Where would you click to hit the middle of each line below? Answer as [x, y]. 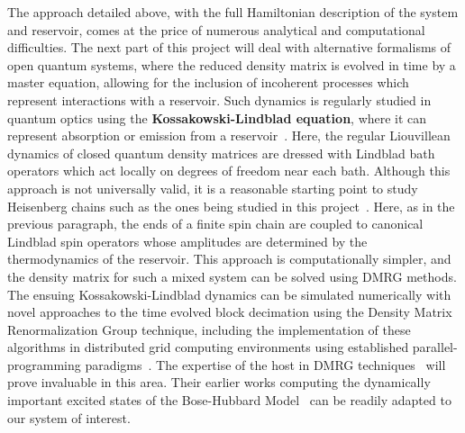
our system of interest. [69, 417]
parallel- [435, 347]
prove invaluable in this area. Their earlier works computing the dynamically [219, 382]
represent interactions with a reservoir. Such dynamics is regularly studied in [219, 99]
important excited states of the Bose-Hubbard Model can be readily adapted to [229, 400]
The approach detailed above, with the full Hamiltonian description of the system [233, 12]
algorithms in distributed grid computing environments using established [208, 347]
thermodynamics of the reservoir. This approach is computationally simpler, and [229, 259]
